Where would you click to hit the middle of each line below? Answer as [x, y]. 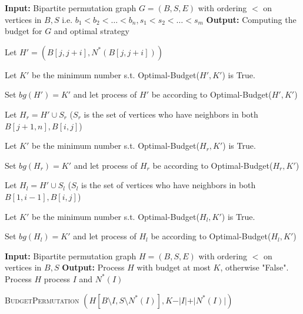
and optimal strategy [91, 31]
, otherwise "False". [254, 267]
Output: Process [93, 267]
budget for [24, 31]
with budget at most [174, 267]
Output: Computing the [251, 19]
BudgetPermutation [42, 300]
